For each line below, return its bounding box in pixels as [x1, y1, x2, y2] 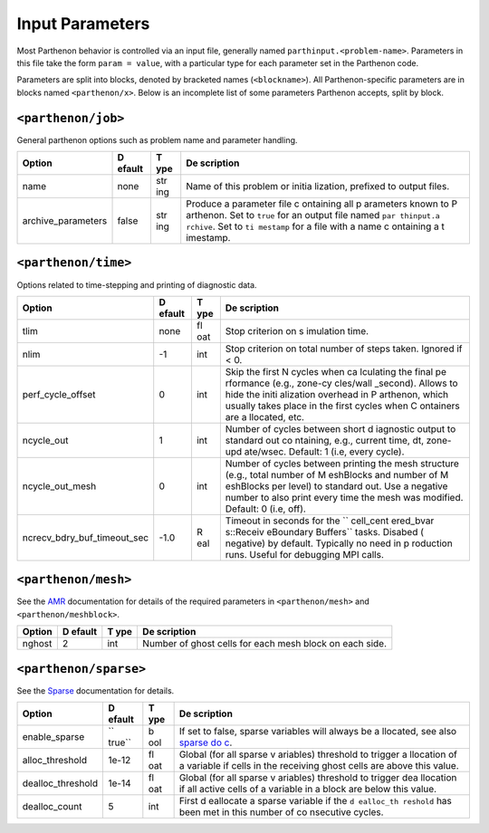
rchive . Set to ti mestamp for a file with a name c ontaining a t [186, 220, 446, 233]
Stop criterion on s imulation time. [225, 324, 369, 337]
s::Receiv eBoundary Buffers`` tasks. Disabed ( [225, 525, 425, 538]
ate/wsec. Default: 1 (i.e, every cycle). [244, 445, 405, 457]
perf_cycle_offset [22, 388, 96, 400]
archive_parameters [22, 215, 108, 227]
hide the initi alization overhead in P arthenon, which [225, 388, 449, 400]
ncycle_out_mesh [22, 480, 97, 493]
